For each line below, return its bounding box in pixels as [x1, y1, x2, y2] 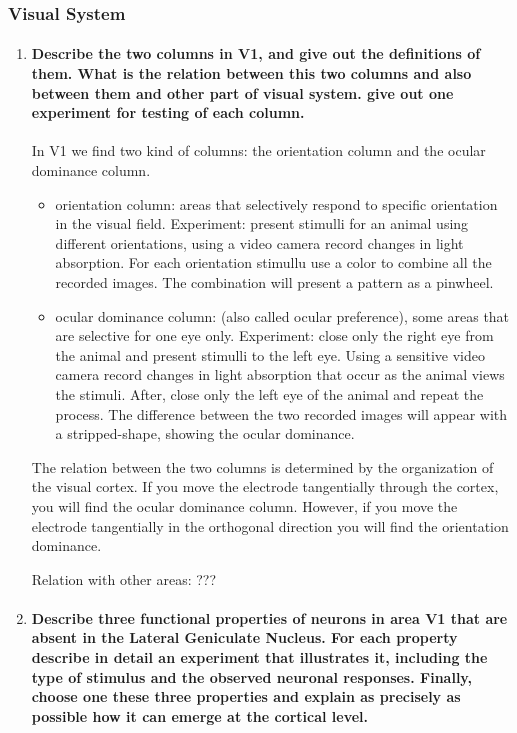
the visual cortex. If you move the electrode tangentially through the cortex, [31, 476, 499, 497]
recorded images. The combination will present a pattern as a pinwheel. [55, 271, 494, 292]
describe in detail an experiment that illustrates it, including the [31, 647, 488, 668]
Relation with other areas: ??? [31, 568, 217, 589]
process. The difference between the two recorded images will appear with [55, 403, 508, 424]
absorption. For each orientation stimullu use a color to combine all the [55, 252, 492, 273]
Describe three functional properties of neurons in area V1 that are [31, 607, 508, 628]
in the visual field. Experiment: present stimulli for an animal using [55, 213, 469, 234]
